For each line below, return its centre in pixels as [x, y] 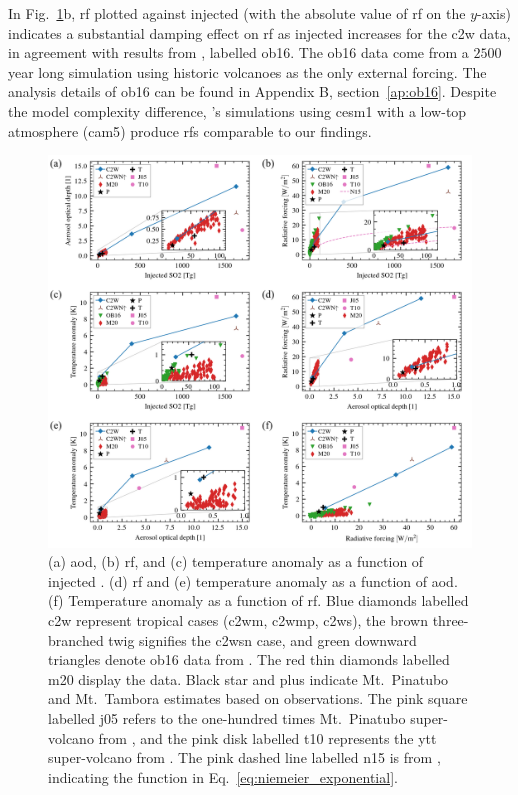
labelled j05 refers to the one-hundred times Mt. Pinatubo [227, 718]
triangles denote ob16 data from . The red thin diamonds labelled [249, 659]
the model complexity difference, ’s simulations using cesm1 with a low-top [237, 110]
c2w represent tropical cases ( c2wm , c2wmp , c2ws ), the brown [238, 620]
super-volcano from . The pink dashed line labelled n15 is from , [244, 757]
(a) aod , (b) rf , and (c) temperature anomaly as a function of [236, 561]
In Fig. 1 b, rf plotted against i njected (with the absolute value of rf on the [237, 13]
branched [76, 639]
